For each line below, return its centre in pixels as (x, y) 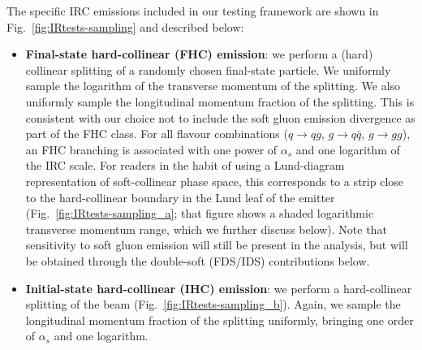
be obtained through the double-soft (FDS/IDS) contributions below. (198, 260)
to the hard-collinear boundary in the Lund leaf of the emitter (180, 197)
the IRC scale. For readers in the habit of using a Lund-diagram (185, 165)
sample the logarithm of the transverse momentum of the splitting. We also (213, 86)
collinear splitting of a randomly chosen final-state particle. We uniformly (208, 69)
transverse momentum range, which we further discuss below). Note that (206, 229)
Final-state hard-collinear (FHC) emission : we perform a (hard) (199, 54)
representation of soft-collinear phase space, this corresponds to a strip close (215, 181)
